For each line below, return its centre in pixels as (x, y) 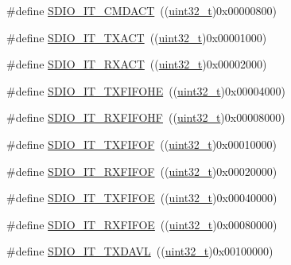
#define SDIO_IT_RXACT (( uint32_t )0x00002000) (137, 64)
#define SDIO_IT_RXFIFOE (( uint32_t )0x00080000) (142, 224)
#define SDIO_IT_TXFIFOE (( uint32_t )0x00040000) (142, 198)
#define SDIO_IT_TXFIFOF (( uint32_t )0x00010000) (142, 144)
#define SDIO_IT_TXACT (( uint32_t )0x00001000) (137, 37)
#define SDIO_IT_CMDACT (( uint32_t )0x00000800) (142, 10)
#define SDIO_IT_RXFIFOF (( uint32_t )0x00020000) (142, 171)
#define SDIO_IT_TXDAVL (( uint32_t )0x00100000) (140, 251)
